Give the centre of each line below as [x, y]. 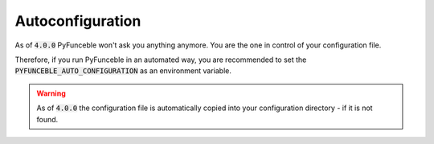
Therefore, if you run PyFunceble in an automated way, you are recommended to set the [161, 60]
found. [47, 119]
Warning [51, 93]
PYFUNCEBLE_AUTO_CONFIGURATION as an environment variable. [123, 71]
